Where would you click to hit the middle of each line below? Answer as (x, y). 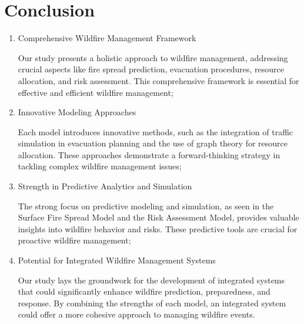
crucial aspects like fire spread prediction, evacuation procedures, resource (151, 69)
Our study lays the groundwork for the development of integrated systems (151, 280)
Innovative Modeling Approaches (77, 112)
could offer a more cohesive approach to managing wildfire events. (136, 314)
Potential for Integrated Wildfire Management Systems (117, 260)
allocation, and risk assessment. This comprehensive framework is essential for (158, 80)
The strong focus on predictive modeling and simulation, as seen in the (146, 206)
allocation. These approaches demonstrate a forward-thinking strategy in (149, 154)
